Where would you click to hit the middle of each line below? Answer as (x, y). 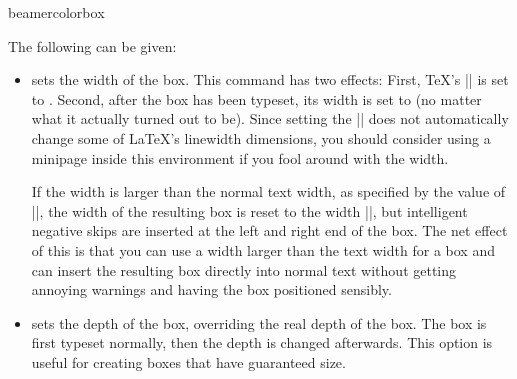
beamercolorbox (56, 12)
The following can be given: (92, 45)
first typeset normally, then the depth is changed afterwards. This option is (262, 342)
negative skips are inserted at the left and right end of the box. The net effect (269, 230)
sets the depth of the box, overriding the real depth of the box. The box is (259, 322)
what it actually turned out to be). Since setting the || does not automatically (270, 118)
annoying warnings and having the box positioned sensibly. (211, 289)
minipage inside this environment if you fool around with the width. (240, 157)
